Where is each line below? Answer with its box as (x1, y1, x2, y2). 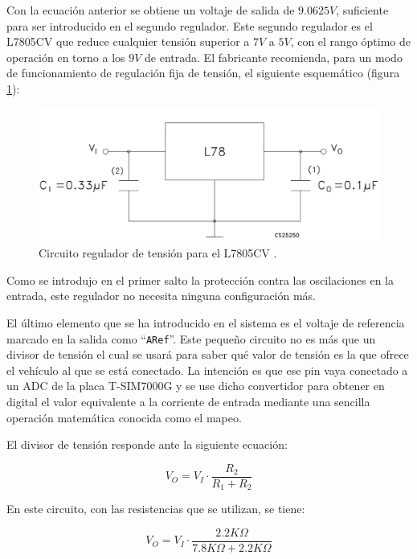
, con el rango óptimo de (290, 33, 411, 50)
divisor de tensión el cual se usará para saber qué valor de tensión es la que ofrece (6, 346, 409, 363)
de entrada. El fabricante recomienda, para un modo (145, 48, 403, 65)
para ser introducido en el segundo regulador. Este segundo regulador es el (6, 17, 373, 34)
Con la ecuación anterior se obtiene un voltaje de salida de (6, 2, 295, 18)
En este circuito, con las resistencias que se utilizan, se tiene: (6, 500, 305, 517)
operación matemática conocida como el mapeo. (6, 409, 242, 425)
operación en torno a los (6, 48, 125, 65)
